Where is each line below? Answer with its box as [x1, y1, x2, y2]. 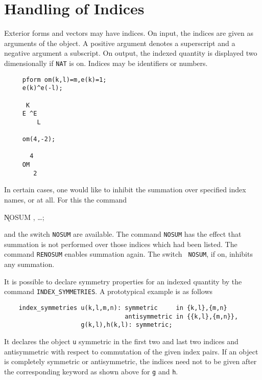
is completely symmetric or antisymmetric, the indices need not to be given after [4, 356, 257, 367]
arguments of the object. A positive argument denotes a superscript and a [4, 37, 235, 48]
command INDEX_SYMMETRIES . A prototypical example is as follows [4, 286, 213, 297]
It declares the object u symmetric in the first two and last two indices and [4, 336, 239, 346]
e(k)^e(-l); [22, 84, 63, 92]
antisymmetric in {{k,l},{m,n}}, [125, 312, 239, 320]
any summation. [4, 259, 55, 270]
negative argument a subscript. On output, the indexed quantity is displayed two [4, 48, 257, 58]
